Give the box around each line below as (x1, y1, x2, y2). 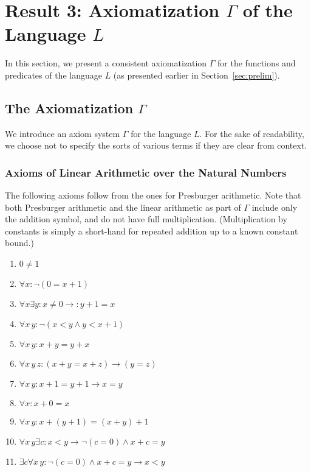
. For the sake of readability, (199, 127, 304, 139)
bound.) (5, 236, 34, 249)
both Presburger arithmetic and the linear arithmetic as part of (5, 200, 241, 213)
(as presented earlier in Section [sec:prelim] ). (113, 68, 280, 81)
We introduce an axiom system (5, 127, 120, 139)
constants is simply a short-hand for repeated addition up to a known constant (5, 224, 298, 237)
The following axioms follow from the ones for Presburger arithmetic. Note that (5, 189, 301, 202)
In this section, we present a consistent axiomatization (5, 57, 207, 69)
